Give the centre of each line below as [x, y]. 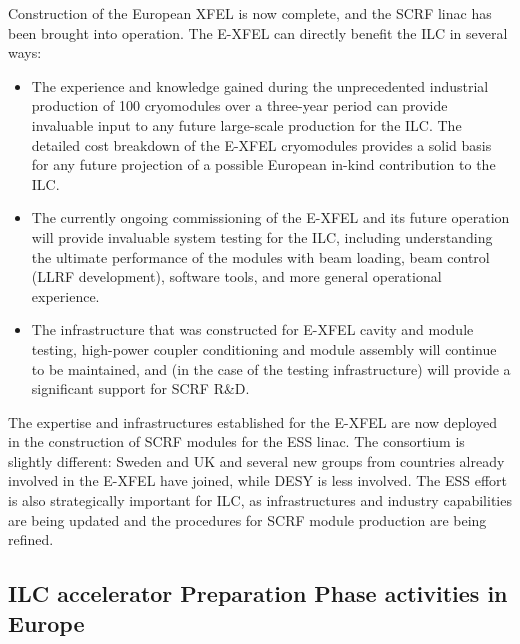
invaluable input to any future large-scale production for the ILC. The [246, 124]
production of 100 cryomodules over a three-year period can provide [239, 105]
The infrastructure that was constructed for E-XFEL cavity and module [252, 329]
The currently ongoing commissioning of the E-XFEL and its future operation [270, 217]
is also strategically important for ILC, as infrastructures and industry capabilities [260, 500]
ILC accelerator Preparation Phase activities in [258, 593]
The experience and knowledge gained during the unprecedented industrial [260, 85]
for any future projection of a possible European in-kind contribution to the [263, 164]
